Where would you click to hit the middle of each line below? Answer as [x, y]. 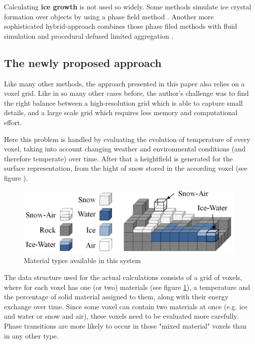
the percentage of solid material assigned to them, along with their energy [116, 297]
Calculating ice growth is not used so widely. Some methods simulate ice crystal [128, 6]
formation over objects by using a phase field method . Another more [109, 16]
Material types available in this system [82, 260]
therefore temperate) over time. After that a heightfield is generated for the [118, 158]
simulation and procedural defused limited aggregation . [89, 35]
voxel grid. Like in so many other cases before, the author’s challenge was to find [127, 93]
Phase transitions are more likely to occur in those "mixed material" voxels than [125, 326]
